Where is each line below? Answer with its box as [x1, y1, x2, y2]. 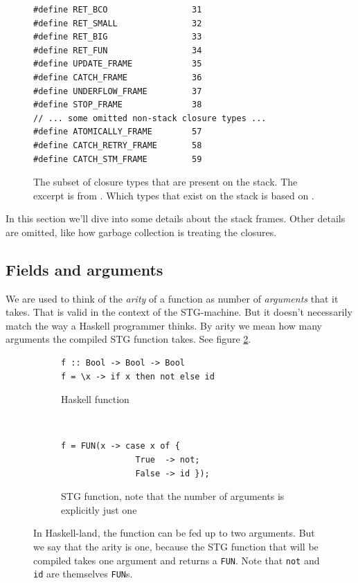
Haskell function [61, 392, 129, 406]
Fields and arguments [6, 258, 163, 280]
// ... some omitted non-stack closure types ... [33, 113, 267, 123]
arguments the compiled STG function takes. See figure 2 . [6, 332, 251, 346]
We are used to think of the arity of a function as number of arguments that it [6, 291, 339, 305]
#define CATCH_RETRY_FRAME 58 [33, 140, 202, 150]
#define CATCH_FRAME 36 [33, 72, 202, 82]
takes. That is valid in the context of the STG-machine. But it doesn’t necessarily [6, 305, 352, 319]
